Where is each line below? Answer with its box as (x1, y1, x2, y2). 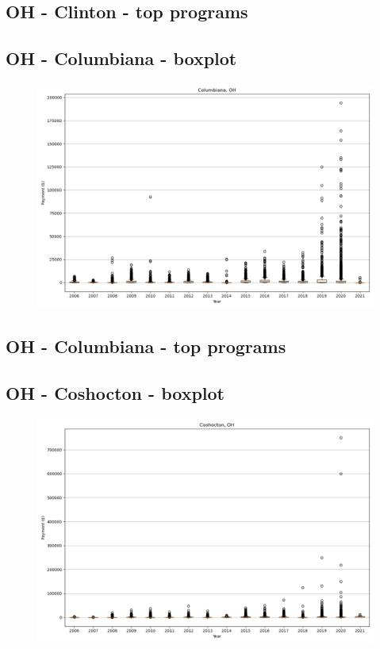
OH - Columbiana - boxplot (6, 46, 237, 71)
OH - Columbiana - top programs (6, 334, 286, 359)
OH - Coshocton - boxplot (6, 381, 225, 405)
